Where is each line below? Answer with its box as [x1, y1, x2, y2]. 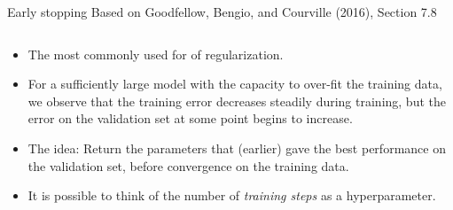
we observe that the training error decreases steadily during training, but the [27, 91, 446, 110]
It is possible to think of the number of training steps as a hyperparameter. [27, 186, 436, 205]
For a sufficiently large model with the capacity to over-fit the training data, [27, 74, 442, 93]
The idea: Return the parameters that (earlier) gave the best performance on [27, 138, 446, 157]
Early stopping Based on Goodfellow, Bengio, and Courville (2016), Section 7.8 [7, 3, 437, 20]
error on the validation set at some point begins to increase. [27, 109, 353, 128]
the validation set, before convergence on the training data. [27, 156, 349, 175]
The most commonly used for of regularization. [27, 44, 284, 63]
